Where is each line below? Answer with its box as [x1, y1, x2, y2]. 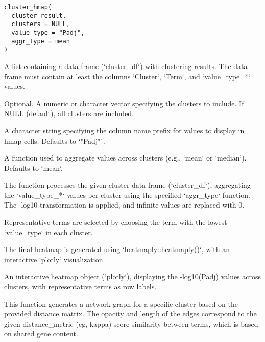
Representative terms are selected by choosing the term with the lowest [4, 217, 227, 227]
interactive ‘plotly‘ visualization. [4, 254, 105, 264]
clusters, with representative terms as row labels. [4, 281, 157, 292]
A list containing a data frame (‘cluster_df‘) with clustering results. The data [4, 60, 248, 71]
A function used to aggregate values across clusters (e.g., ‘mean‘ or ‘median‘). [4, 152, 247, 163]
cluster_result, [11, 12, 66, 19]
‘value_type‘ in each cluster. [4, 226, 93, 237]
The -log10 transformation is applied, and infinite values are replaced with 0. [4, 199, 245, 210]
